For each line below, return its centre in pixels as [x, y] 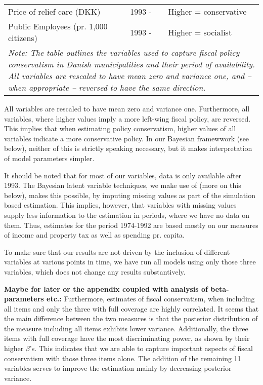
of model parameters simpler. [49, 158]
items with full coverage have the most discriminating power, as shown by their [127, 338]
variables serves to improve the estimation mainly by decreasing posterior [118, 368]
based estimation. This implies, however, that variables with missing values [120, 205]
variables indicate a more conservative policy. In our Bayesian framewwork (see [127, 138]
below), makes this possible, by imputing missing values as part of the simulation [130, 195]
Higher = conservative [207, 11]
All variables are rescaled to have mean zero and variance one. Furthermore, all [127, 108]
